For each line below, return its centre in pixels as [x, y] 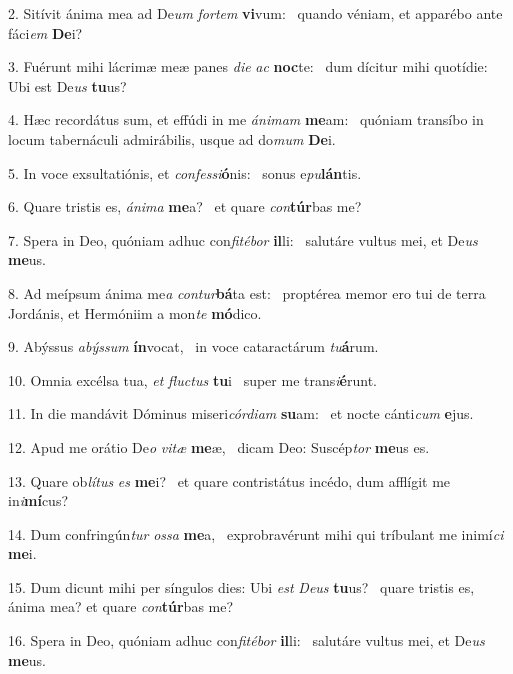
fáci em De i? [45, 32]
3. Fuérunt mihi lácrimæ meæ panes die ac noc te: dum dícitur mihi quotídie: [248, 66]
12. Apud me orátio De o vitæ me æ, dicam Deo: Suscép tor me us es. [219, 446]
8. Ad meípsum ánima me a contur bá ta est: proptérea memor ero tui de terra [247, 292]
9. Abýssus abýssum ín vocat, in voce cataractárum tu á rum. [193, 346]
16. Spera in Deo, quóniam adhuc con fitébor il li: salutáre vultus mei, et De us [246, 640]
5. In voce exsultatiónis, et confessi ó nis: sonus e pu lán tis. [185, 172]
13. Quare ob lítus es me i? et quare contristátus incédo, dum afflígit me [229, 480]
